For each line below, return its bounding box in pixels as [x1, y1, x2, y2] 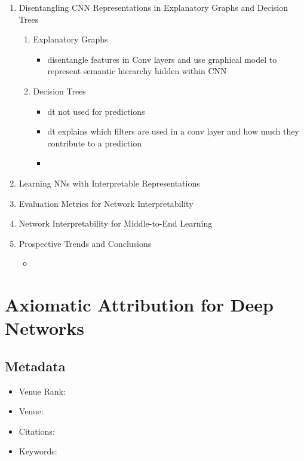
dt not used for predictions [47, 105, 145, 117]
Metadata [5, 356, 66, 375]
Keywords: [19, 445, 57, 457]
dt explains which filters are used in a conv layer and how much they [47, 125, 299, 138]
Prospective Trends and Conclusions [19, 237, 152, 249]
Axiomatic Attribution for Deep [5, 292, 274, 317]
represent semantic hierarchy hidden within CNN [47, 65, 227, 77]
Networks [5, 316, 85, 340]
